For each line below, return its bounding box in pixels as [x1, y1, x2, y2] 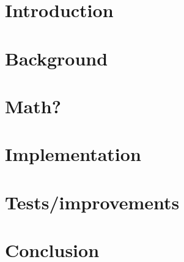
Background [5, 45, 108, 70]
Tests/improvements [5, 189, 180, 214]
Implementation [5, 141, 141, 167]
